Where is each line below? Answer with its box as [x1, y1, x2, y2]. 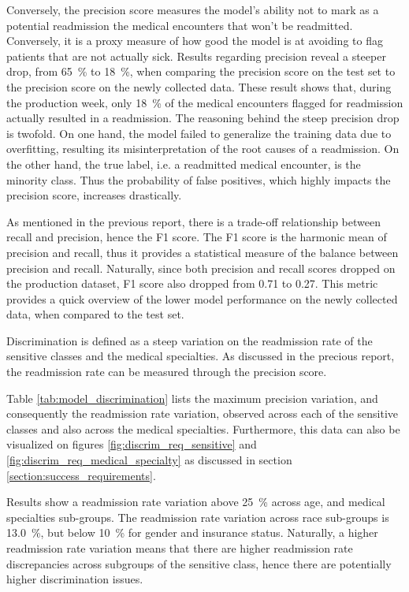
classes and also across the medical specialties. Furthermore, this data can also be [6, 420, 400, 437]
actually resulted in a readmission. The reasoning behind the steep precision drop [6, 110, 400, 126]
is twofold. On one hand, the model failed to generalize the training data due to [6, 125, 392, 141]
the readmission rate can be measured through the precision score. [6, 363, 327, 380]
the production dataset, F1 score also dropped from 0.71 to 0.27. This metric [6, 275, 378, 292]
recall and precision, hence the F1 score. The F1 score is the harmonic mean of [6, 229, 387, 245]
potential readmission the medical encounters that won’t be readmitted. [6, 17, 353, 33]
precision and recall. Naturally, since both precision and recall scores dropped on [6, 259, 396, 276]
